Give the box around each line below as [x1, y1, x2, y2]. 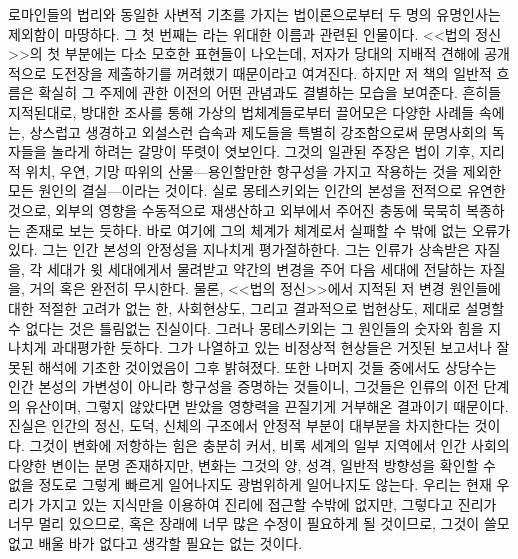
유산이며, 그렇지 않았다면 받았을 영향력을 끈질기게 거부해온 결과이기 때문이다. [25, 395, 509, 416]
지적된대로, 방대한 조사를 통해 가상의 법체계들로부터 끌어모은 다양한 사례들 [8, 101, 475, 122]
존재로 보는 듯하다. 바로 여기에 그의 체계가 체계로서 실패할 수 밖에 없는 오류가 [25, 219, 511, 240]
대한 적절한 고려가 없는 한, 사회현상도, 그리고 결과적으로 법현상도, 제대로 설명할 [8, 297, 505, 318]
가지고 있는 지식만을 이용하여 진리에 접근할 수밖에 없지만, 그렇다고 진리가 [38, 493, 497, 514]
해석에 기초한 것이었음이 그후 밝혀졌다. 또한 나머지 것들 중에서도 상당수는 [38, 356, 497, 377]
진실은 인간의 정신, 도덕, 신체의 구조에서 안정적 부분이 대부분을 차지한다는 [8, 415, 470, 436]
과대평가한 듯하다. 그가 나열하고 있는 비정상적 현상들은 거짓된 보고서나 [51, 337, 492, 358]
